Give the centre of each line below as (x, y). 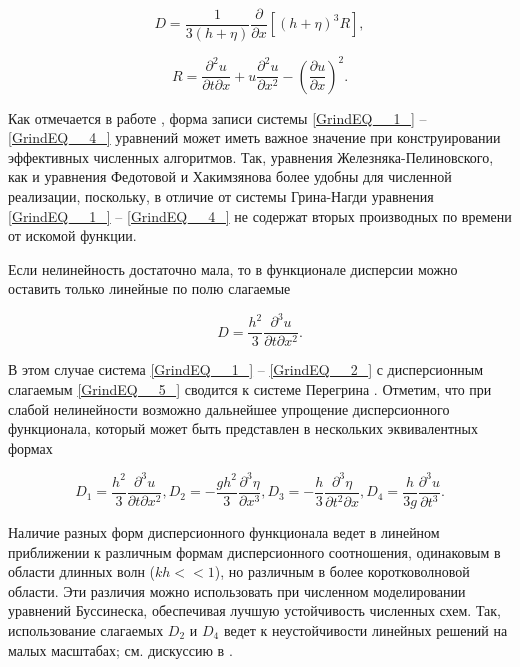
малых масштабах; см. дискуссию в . (120, 649)
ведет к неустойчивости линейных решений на (365, 629)
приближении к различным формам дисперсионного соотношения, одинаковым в (254, 551)
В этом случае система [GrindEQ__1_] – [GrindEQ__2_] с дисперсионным (246, 369)
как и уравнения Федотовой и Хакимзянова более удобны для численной (230, 176)
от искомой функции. (72, 235)
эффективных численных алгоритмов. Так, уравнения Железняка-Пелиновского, (251, 156)
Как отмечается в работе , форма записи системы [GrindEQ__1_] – (217, 117)
